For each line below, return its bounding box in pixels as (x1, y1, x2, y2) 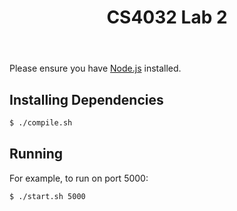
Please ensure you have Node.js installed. (9, 62, 182, 75)
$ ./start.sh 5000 (9, 191, 86, 201)
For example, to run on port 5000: (9, 172, 149, 184)
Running (9, 146, 64, 163)
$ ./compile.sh (9, 118, 73, 128)
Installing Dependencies (9, 91, 164, 108)
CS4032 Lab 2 (106, 6, 228, 29)
